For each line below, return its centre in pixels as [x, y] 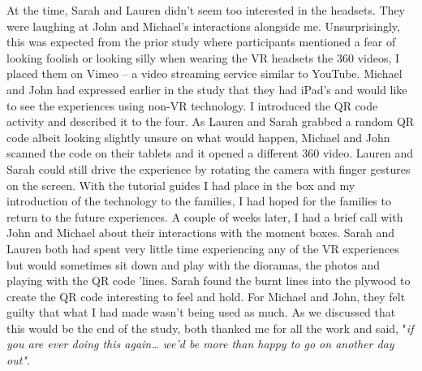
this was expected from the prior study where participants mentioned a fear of [201, 42]
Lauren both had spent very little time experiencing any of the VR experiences [203, 248]
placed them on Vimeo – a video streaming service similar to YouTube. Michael [205, 73]
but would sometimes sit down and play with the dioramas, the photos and [194, 264]
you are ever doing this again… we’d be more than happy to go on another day [200, 344]
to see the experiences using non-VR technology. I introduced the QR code [192, 105]
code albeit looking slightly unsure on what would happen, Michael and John [198, 137]
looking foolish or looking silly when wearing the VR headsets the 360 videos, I [203, 57]
